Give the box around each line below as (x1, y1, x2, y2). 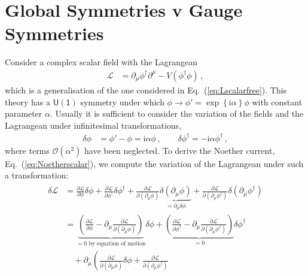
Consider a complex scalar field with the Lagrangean (5, 56, 198, 68)
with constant (252, 95, 303, 108)
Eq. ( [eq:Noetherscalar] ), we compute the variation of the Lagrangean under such (5, 157, 304, 169)
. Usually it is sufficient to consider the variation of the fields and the (50, 107, 304, 120)
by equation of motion (89, 240, 146, 247)
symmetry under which (80, 95, 164, 108)
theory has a (5, 95, 50, 108)
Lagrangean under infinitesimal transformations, (5, 119, 182, 131)
